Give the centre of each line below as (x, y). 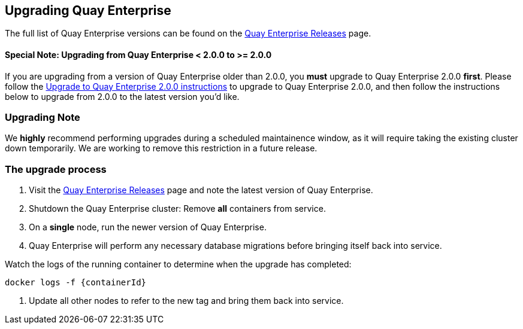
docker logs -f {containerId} (76, 283)
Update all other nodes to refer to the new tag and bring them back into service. (186, 301)
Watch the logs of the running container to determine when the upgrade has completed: (178, 264)
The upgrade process (56, 169)
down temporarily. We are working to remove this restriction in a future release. (161, 148)
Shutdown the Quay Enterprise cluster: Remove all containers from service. (177, 209)
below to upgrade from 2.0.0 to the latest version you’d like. (122, 96)
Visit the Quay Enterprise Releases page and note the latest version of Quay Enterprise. (201, 190)
